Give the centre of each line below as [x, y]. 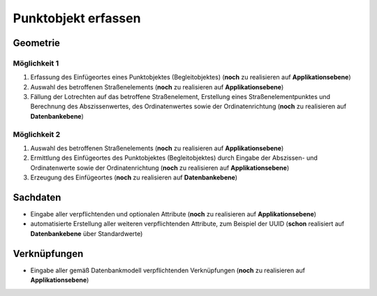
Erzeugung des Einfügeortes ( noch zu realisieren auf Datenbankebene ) [134, 177]
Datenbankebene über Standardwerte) [87, 233]
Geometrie [37, 43]
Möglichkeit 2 [37, 134]
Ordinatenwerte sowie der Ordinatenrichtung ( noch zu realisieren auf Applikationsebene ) [160, 168]
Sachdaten [37, 198]
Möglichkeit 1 [36, 63]
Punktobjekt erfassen [77, 18]
